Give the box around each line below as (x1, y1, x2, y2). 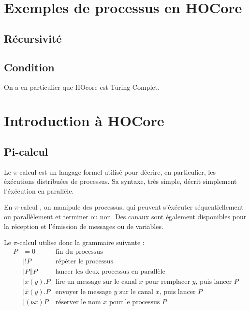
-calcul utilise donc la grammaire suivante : (17, 237, 145, 247)
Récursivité (4, 31, 62, 46)
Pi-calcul (4, 144, 48, 159)
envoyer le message (55, 288, 112, 295)
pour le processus (109, 298, 160, 306)
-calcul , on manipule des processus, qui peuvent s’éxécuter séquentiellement (18, 202, 244, 212)
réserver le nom (55, 298, 101, 306)
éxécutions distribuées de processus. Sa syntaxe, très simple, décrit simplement (4, 176, 237, 186)
